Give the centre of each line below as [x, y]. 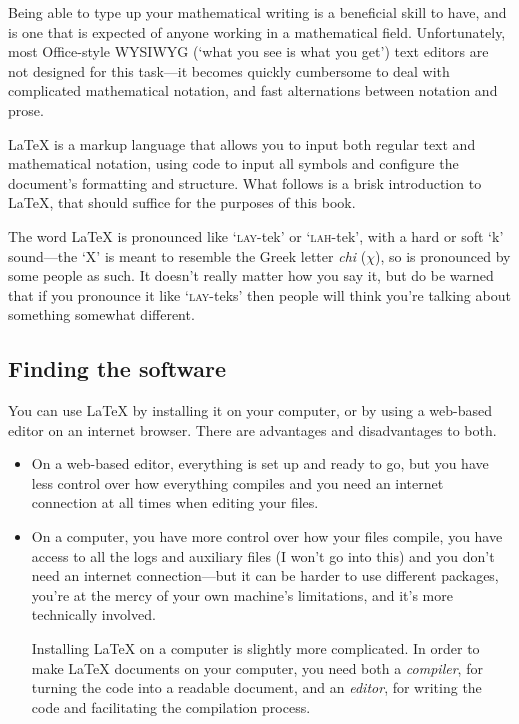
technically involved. [93, 614]
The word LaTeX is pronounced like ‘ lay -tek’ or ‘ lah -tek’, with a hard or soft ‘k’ [256, 235]
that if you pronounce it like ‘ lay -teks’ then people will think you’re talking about [259, 294]
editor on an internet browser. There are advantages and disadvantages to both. [252, 429]
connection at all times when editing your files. [175, 502]
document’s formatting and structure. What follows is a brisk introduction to [245, 182]
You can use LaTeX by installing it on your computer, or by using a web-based [250, 410]
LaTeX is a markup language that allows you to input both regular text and [242, 143]
